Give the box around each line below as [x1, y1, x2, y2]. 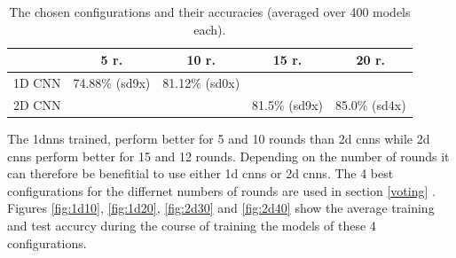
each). [193, 20, 226, 38]
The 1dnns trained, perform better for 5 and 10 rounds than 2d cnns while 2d [7, 129, 430, 147]
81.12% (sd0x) [162, 74, 240, 92]
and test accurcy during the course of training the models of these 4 [7, 215, 376, 234]
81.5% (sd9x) [252, 95, 323, 113]
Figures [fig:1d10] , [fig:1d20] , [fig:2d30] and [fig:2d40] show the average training [7, 199, 435, 217]
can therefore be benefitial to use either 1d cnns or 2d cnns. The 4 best [7, 164, 394, 183]
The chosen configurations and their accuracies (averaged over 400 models [9, 3, 411, 20]
